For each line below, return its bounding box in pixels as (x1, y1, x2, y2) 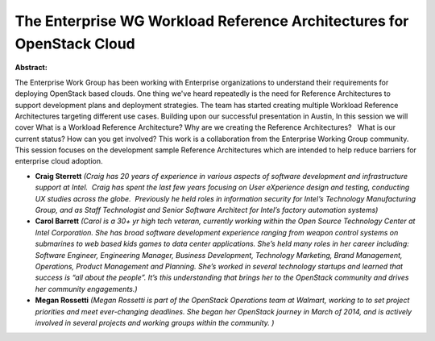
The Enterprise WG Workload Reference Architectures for (14, 12, 409, 30)
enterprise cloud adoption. (14, 156, 104, 166)
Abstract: (14, 63, 48, 73)
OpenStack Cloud (14, 35, 136, 52)
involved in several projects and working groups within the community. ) (35, 318, 275, 327)
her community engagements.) (35, 284, 138, 293)
